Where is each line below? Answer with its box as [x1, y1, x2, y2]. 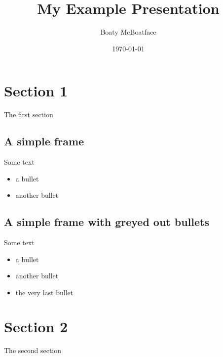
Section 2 [4, 316, 68, 336]
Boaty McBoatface [100, 27, 156, 37]
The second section [4, 345, 62, 355]
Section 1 [4, 81, 68, 101]
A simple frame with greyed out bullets [4, 214, 210, 229]
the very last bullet [15, 287, 74, 297]
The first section [4, 109, 53, 120]
